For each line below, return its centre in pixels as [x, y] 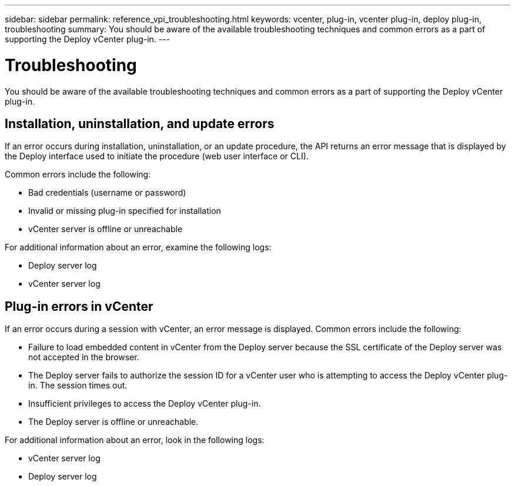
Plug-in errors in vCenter [79, 306]
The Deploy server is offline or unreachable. [113, 422]
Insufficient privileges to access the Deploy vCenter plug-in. [145, 404]
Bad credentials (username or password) [107, 193]
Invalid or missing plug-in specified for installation [125, 211]
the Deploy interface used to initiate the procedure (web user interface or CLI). [157, 156]
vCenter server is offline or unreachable [106, 229]
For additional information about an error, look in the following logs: [135, 440]
